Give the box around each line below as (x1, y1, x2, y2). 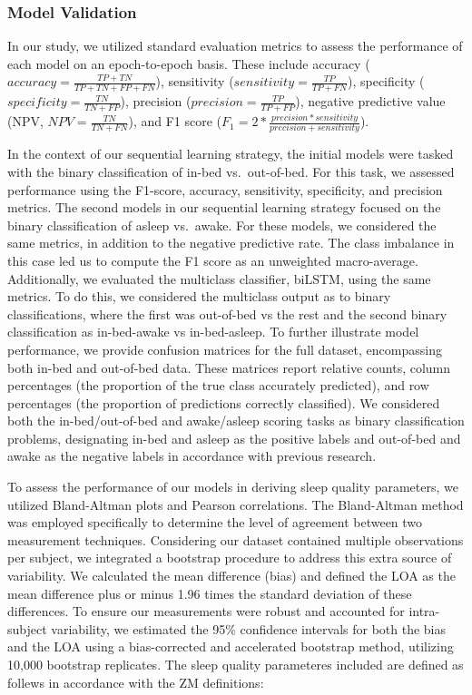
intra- (408, 602, 440, 621)
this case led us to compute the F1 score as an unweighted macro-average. (7, 250, 418, 269)
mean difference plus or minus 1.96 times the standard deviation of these (7, 583, 412, 602)
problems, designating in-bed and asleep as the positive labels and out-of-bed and (7, 428, 461, 447)
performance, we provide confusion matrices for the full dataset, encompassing (7, 339, 442, 358)
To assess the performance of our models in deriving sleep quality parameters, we (7, 477, 458, 496)
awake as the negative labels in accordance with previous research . (7, 446, 377, 465)
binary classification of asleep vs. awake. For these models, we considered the (7, 215, 437, 234)
